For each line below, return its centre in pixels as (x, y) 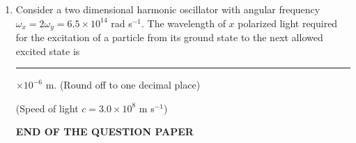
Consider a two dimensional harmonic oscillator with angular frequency (168, 9)
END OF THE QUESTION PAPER (105, 131)
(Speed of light (47, 108)
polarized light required (288, 23)
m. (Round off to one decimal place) (123, 85)
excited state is (48, 51)
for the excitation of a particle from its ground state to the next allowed (169, 37)
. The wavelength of (184, 23)
